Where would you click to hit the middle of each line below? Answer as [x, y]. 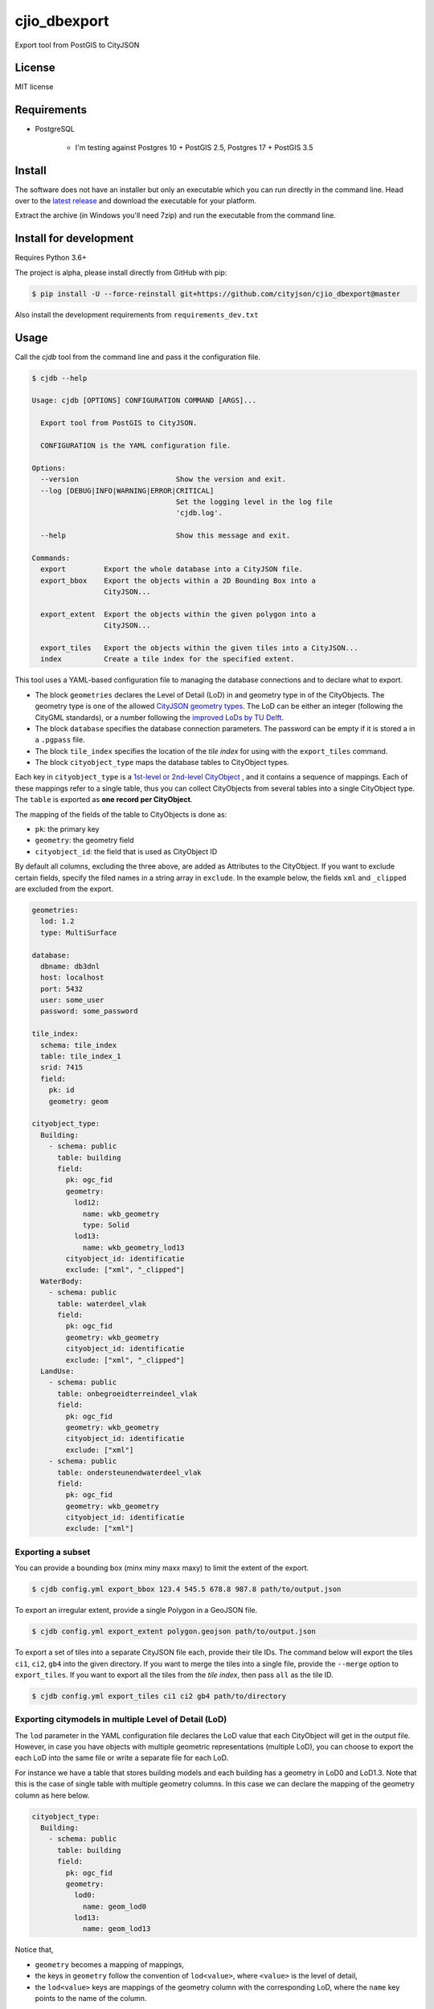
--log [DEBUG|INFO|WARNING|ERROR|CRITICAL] [127, 491]
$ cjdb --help [59, 378]
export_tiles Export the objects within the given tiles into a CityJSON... [199, 648]
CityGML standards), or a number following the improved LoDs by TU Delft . [160, 717]
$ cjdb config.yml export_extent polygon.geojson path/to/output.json [174, 1632]
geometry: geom [78, 1101]
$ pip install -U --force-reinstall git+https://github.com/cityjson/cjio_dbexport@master [216, 294]
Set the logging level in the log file [254, 501]
